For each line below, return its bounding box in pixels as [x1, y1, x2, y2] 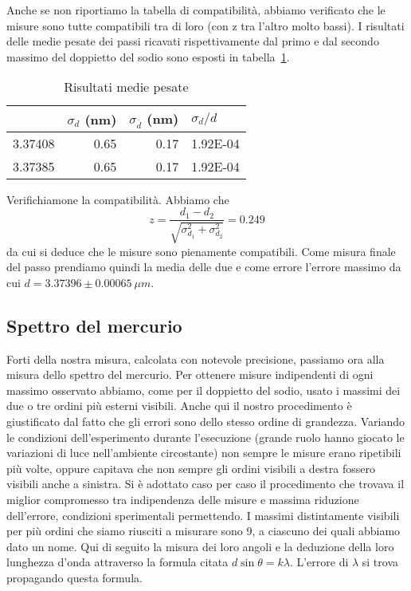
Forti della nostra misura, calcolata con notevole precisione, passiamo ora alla [6, 350, 385, 367]
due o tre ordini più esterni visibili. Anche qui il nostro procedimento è [6, 397, 352, 414]
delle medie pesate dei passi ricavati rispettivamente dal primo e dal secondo [6, 33, 379, 49]
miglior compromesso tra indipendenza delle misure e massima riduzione [6, 491, 359, 508]
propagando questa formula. [6, 569, 143, 585]
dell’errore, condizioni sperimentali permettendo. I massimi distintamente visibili [6, 506, 400, 523]
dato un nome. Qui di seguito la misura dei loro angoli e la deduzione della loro [6, 538, 394, 554]
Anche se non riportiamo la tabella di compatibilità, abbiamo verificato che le [6, 2, 386, 18]
